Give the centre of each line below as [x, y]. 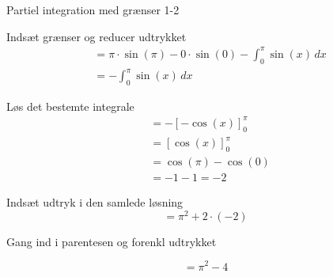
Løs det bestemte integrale [70, 106]
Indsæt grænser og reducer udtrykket [96, 36]
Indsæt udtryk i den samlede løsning [95, 202]
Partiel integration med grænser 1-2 [93, 9]
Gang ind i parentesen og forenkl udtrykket [112, 241]
